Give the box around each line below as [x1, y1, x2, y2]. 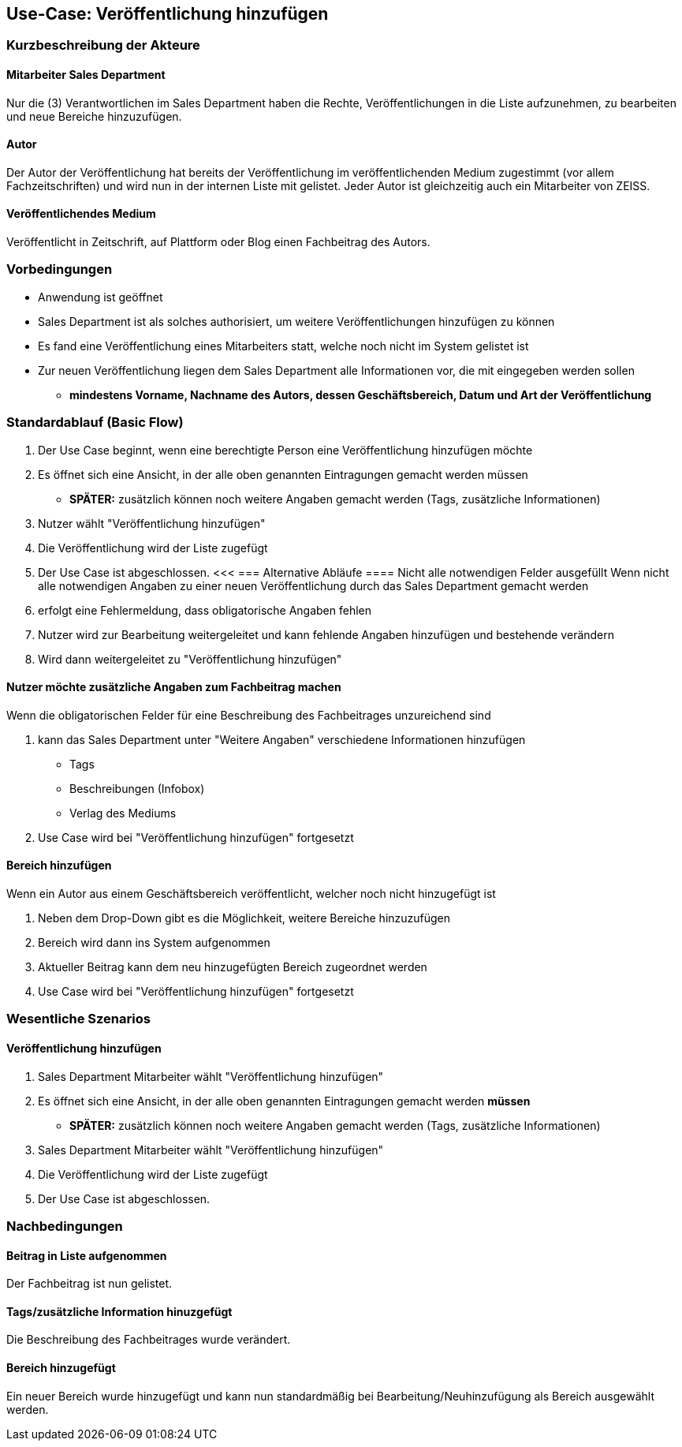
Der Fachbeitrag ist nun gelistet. [6, 1277, 173, 1291]
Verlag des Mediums [69, 806, 177, 820]
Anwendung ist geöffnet [38, 290, 163, 304]
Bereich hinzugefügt [6, 1361, 116, 1375]
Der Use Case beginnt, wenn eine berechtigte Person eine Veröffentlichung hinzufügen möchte [38, 443, 533, 457]
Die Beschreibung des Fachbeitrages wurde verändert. [6, 1333, 291, 1347]
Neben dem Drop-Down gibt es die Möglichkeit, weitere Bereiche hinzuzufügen [38, 911, 451, 925]
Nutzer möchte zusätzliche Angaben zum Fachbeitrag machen [6, 680, 341, 694]
